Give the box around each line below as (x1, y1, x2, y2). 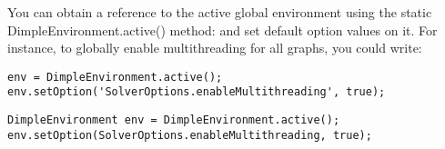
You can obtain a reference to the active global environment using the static (7, 3, 432, 21)
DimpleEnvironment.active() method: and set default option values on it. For (7, 20, 438, 39)
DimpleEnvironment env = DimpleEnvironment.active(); (7, 114, 340, 127)
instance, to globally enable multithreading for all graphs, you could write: (7, 38, 422, 57)
